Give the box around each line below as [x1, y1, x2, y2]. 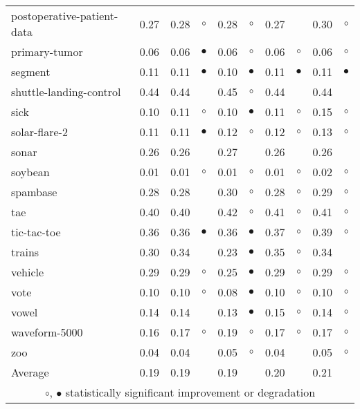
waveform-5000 [11, 324, 83, 340]
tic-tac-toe [11, 224, 61, 240]
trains [11, 244, 39, 260]
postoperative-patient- [11, 8, 118, 23]
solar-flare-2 [11, 124, 68, 140]
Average [11, 364, 49, 380]
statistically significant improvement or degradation [65, 384, 316, 400]
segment [11, 64, 51, 79]
